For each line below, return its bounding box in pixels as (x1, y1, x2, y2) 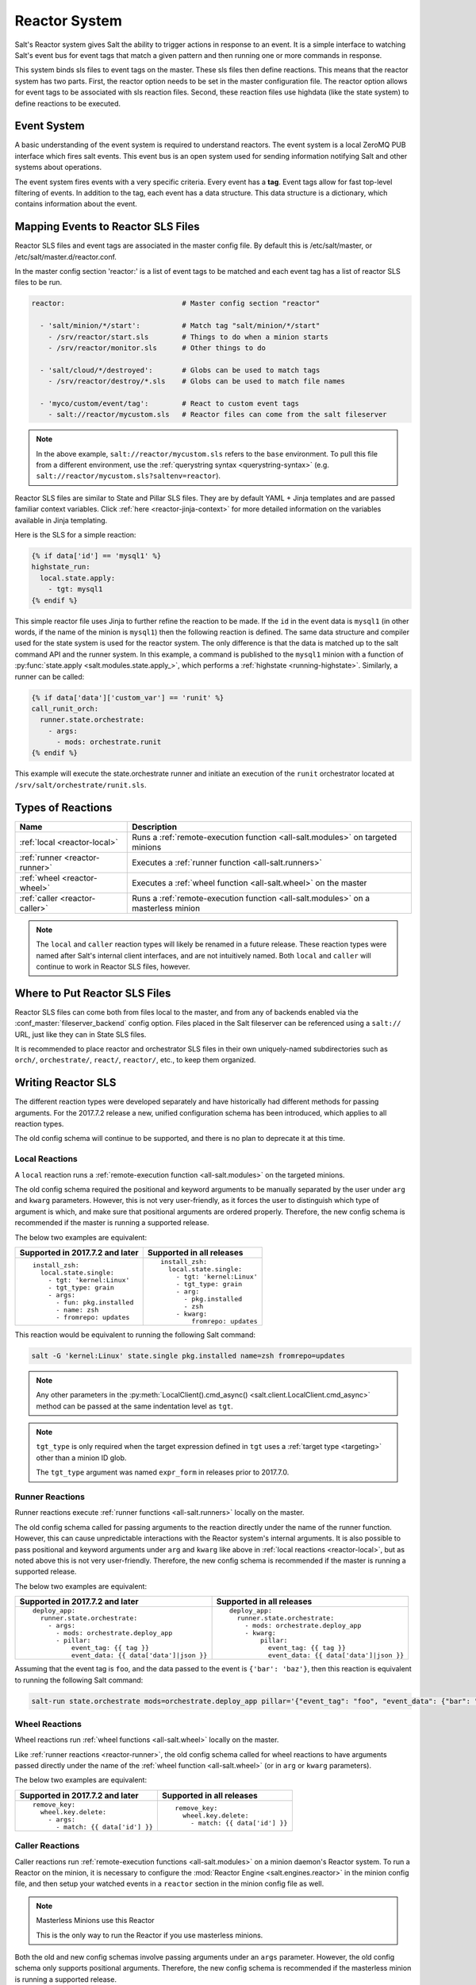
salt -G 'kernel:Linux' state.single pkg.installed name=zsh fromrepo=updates (31, 1351, 345, 1360)
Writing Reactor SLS (14, 1076, 117, 1089)
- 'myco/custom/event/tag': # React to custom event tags (40, 399, 300, 408)
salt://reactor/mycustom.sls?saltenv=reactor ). (36, 471, 221, 480)
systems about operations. (14, 163, 102, 172)
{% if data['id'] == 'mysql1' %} (31, 552, 162, 561)
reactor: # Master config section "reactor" (31, 299, 321, 308)
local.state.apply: (40, 573, 116, 583)
